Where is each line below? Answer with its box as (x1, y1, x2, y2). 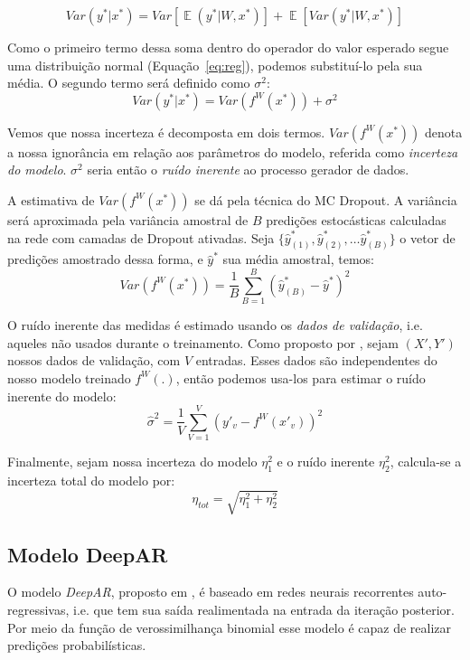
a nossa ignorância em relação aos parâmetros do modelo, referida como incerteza (7, 142, 458, 161)
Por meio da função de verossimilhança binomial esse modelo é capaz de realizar (7, 618, 451, 636)
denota (425, 122, 463, 141)
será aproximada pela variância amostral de (7, 210, 249, 229)
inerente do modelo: (7, 386, 117, 405)
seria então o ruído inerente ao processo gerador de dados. (87, 160, 409, 179)
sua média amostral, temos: (222, 250, 374, 269)
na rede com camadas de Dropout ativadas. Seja (7, 228, 275, 247)
